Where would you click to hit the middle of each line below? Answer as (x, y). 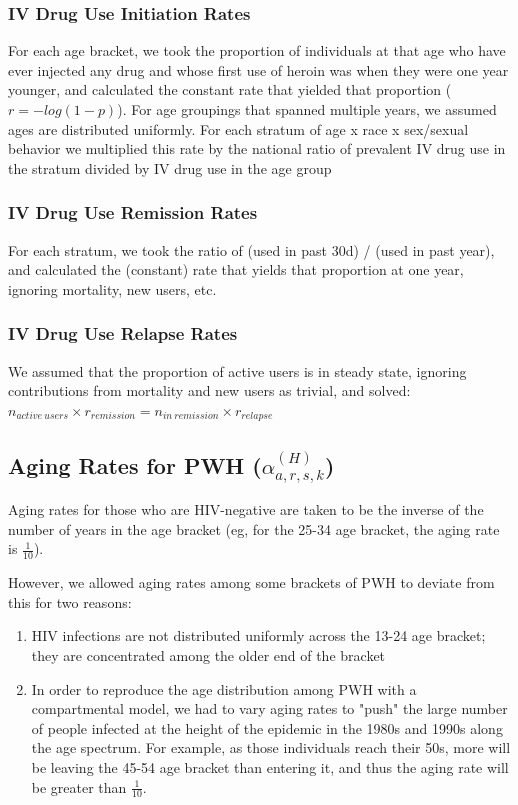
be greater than (79, 786)
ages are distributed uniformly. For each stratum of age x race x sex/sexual (238, 128)
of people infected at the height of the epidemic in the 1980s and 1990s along (267, 727)
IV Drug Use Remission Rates (133, 212)
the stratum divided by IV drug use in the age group (170, 167)
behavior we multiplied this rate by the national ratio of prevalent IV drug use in (257, 148)
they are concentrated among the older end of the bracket (208, 654)
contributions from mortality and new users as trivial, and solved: (209, 390)
